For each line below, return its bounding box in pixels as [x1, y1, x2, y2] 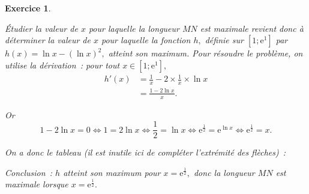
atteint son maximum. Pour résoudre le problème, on [108, 47, 303, 59]
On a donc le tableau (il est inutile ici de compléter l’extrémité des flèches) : [5, 146, 286, 159]
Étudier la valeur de [5, 22, 78, 34]
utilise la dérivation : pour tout [5, 58, 120, 71]
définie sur [205, 34, 244, 46]
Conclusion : [5, 166, 53, 178]
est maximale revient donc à [200, 22, 304, 34]
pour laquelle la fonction [101, 34, 191, 46]
